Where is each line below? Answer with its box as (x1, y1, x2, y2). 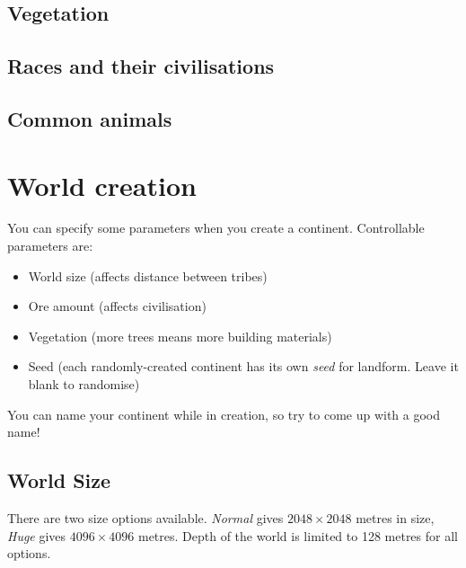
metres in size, (356, 509, 435, 528)
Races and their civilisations (7, 52, 275, 80)
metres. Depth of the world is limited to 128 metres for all (137, 526, 458, 545)
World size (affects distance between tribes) (28, 266, 268, 285)
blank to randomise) (28, 375, 140, 394)
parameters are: (7, 236, 93, 255)
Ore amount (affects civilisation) (28, 297, 207, 315)
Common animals (7, 104, 172, 132)
